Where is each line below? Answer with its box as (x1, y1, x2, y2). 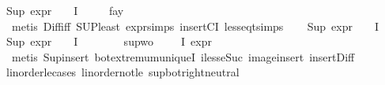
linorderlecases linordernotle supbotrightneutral (6, 64, 240, 80)
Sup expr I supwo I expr (6, 33, 212, 50)
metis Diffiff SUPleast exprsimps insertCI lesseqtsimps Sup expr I (11, 17, 379, 34)
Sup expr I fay (6, 2, 124, 18)
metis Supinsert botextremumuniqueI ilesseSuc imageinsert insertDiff (11, 48, 355, 65)
